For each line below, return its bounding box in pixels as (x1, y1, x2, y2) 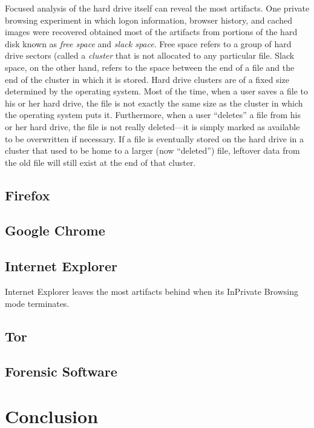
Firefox (5, 185, 50, 204)
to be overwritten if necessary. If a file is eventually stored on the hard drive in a (5, 132, 304, 145)
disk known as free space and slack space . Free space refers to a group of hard (5, 37, 292, 50)
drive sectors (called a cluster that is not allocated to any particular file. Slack (5, 49, 295, 62)
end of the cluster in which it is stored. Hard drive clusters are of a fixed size (5, 73, 290, 85)
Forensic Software (5, 362, 117, 381)
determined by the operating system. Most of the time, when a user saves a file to (5, 85, 309, 97)
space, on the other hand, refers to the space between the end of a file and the (5, 61, 295, 73)
